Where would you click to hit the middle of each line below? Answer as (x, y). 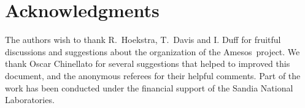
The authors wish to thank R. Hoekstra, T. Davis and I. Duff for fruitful (143, 40)
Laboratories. (30, 100)
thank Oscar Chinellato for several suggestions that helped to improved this (148, 64)
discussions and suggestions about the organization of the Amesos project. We (152, 51)
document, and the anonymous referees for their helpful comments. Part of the (153, 75)
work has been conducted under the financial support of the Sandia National (149, 87)
